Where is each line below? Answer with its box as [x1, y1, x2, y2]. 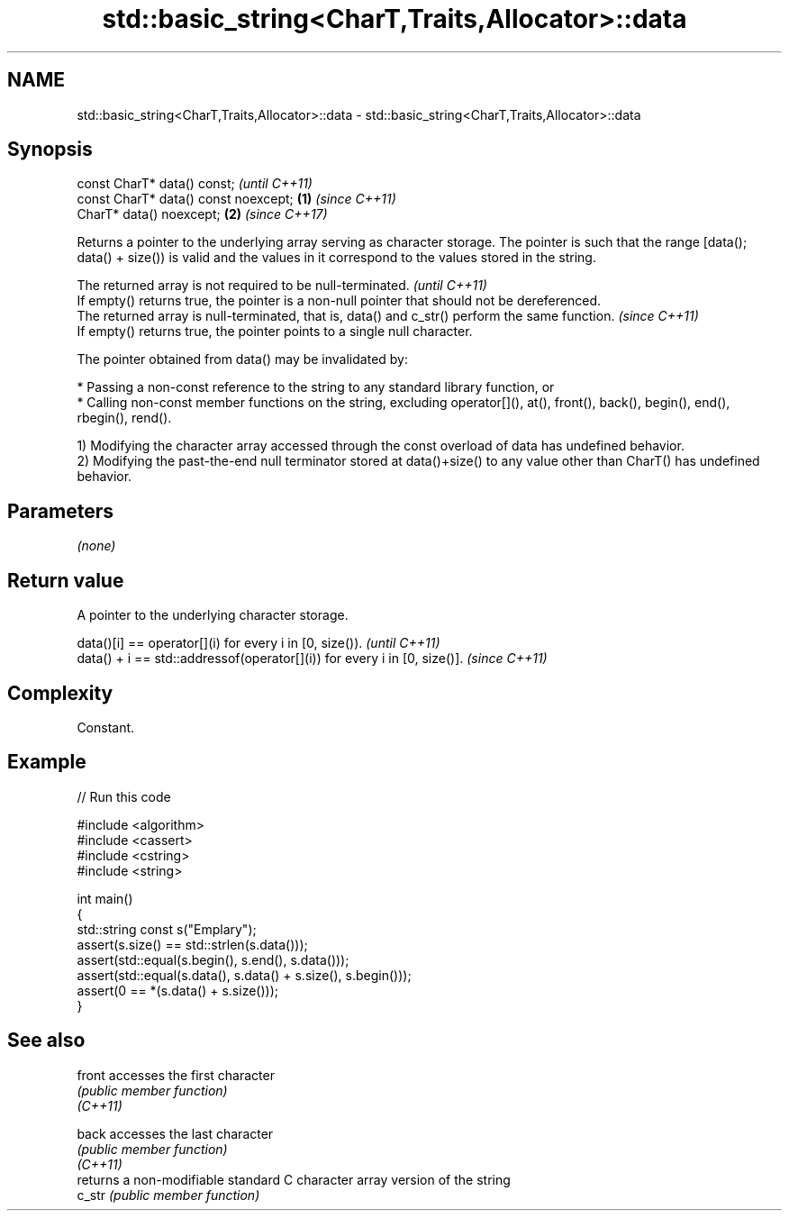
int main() [77, 890, 133, 906]
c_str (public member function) [77, 1186, 260, 1203]
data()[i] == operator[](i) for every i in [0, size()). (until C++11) [77, 635, 440, 651]
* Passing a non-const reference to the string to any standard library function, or [77, 379, 555, 395]
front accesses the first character [77, 1067, 275, 1083]
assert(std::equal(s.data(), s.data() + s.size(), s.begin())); [77, 967, 412, 983]
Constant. [77, 719, 135, 735]
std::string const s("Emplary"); [77, 921, 257, 937]
